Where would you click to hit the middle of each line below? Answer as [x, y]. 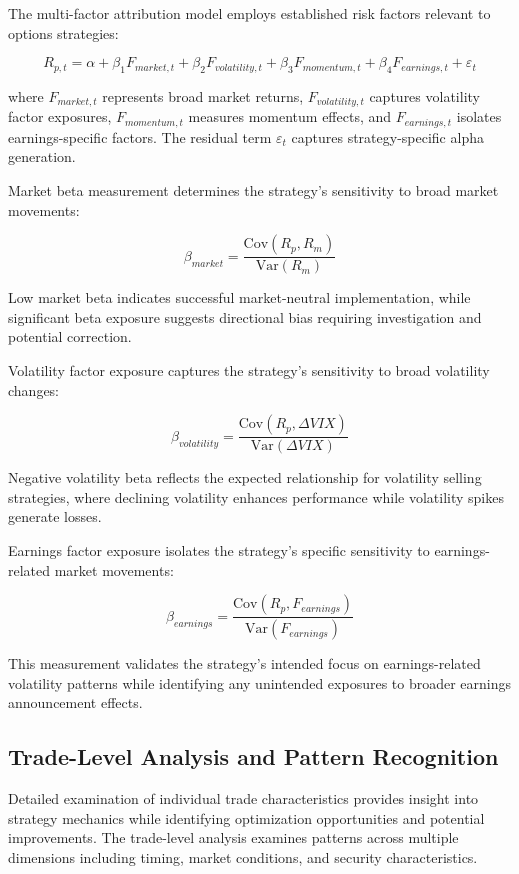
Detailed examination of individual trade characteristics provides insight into [243, 798]
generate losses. [55, 516]
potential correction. [70, 336]
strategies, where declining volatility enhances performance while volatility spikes [256, 496]
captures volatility [424, 95]
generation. [42, 156]
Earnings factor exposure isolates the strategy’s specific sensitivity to [219, 550]
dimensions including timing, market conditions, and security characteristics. [243, 856]
